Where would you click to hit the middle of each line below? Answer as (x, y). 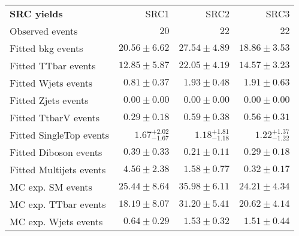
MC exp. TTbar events (58, 204)
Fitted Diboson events (56, 152)
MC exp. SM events (51, 187)
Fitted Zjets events (49, 100)
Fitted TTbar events (53, 65)
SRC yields (36, 13)
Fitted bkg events (46, 48)
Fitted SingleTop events (60, 135)
